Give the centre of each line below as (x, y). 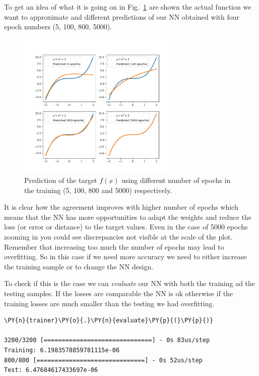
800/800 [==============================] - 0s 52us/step (103, 360)
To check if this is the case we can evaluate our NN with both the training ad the (130, 283)
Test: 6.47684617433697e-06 (51, 370)
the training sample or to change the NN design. (79, 266)
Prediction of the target (61, 180)
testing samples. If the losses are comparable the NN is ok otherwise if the (119, 293)
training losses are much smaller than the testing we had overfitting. (109, 303)
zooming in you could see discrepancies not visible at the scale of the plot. (118, 237)
